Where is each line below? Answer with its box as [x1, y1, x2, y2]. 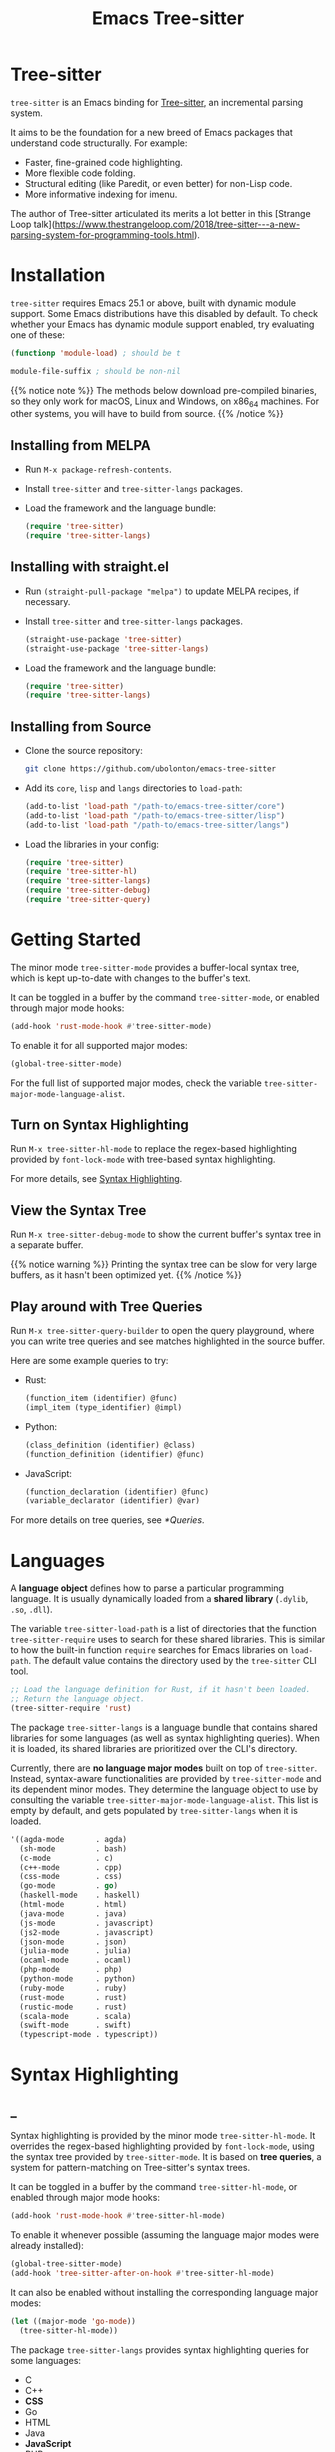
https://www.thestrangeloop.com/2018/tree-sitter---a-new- [54, 218, 301, 230]
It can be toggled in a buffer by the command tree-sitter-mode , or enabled [10, 991, 320, 1003]
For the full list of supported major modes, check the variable [10, 1077, 262, 1089]
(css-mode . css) [19, 1872, 123, 1882]
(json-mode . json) [19, 1937, 128, 1947]
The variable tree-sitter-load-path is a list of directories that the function [10, 1623, 317, 1635]
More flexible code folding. [24, 167, 136, 179]
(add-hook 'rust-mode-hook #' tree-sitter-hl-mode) [10, 2211, 226, 2221]
